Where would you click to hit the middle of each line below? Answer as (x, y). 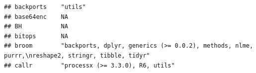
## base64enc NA (36, 17)
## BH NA (36, 27)
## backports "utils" (45, 7)
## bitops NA (36, 36)
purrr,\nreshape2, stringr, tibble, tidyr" (77, 55)
